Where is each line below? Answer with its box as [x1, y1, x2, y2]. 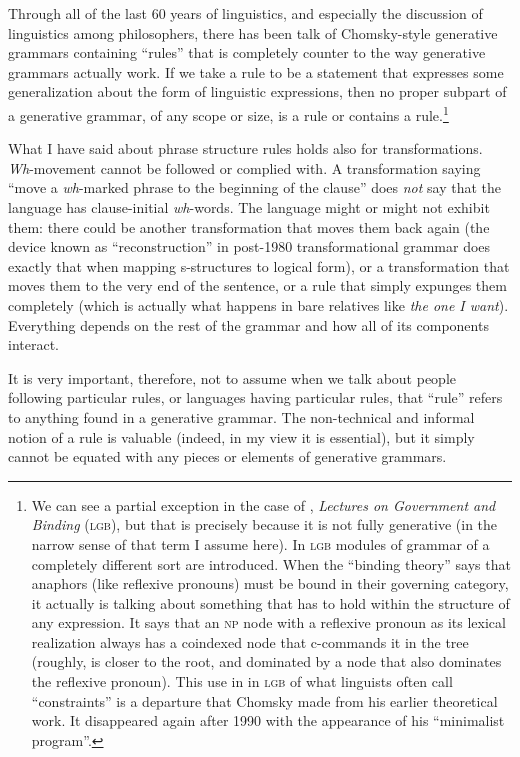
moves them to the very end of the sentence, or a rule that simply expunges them [8, 275, 507, 296]
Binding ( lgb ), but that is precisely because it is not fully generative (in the [31, 514, 498, 535]
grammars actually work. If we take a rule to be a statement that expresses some [8, 61, 504, 82]
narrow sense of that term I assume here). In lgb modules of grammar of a [31, 533, 490, 554]
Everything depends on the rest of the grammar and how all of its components [8, 314, 489, 335]
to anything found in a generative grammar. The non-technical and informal [8, 406, 475, 427]
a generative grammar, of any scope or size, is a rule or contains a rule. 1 [8, 101, 449, 125]
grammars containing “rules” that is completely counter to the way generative [8, 42, 486, 63]
